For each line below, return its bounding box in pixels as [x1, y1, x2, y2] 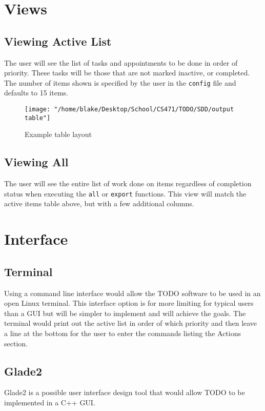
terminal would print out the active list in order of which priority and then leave [4, 318, 257, 328]
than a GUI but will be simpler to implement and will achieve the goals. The [4, 307, 246, 318]
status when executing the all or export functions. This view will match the [4, 188, 247, 199]
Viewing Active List [4, 33, 112, 49]
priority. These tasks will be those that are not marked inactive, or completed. [4, 67, 250, 78]
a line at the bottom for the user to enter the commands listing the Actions [4, 327, 241, 338]
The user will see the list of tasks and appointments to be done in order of [4, 57, 238, 68]
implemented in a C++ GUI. [4, 397, 95, 407]
